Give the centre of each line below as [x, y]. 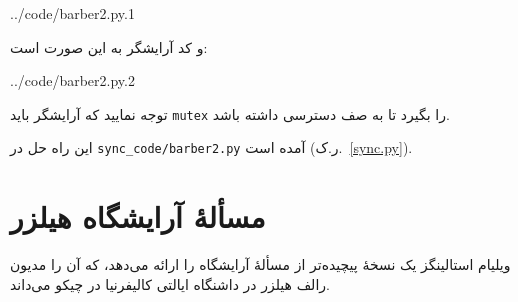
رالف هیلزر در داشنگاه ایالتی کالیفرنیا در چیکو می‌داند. [170, 283]
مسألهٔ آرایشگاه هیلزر [138, 216]
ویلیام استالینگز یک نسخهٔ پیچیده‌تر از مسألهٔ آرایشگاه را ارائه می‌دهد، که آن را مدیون [260, 264]
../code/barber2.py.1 [72, 13]
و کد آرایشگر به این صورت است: [109, 46]
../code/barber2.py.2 [72, 80]
